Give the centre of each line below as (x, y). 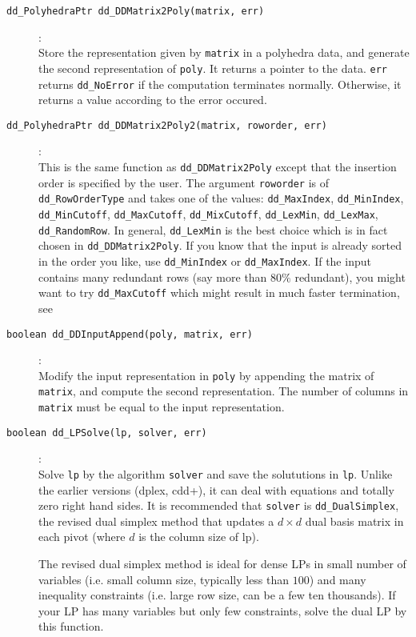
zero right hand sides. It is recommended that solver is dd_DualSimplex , (219, 505)
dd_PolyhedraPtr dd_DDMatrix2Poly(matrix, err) (136, 11)
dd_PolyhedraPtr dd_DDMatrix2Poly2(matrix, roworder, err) (167, 125)
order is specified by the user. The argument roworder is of (184, 182)
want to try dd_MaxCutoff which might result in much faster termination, (219, 292)
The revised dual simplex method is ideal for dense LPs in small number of (222, 564)
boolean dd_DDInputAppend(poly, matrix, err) (130, 334)
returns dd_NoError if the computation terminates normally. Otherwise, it (220, 84)
